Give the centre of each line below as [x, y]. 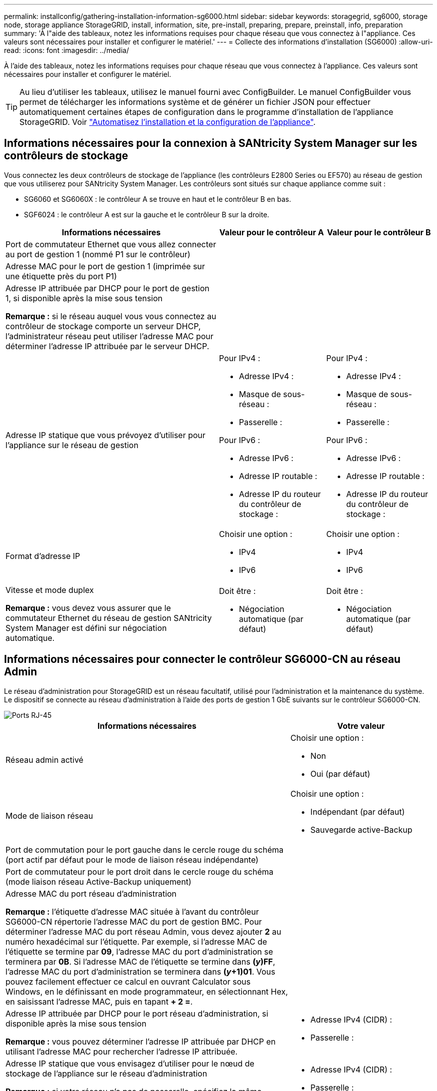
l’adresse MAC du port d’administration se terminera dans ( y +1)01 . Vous [140, 971]
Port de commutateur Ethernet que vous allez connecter [111, 244]
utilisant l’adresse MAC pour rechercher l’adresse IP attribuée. [122, 1051]
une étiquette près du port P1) [61, 276]
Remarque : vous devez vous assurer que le [88, 608]
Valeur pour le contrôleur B [379, 232]
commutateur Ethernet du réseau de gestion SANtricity [109, 618]
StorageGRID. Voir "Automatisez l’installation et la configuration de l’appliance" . [168, 122]
